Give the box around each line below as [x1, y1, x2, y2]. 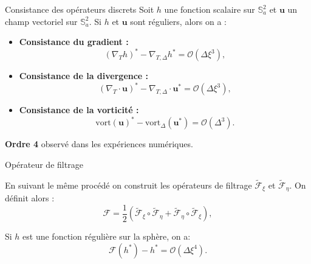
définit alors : [5, 192, 55, 204]
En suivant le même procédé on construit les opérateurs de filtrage [5, 178, 252, 191]
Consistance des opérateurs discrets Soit [5, 3, 154, 15]
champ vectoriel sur [5, 15, 78, 27]
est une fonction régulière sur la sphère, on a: [22, 230, 191, 243]
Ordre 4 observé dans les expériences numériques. [5, 137, 193, 150]
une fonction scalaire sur [164, 3, 255, 15]
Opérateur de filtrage [5, 158, 83, 171]
